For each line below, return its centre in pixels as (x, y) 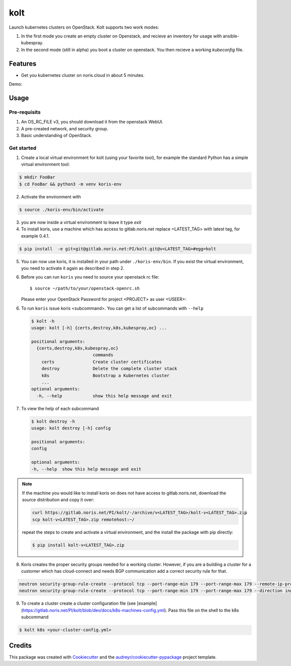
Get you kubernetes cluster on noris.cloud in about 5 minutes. (83, 75)
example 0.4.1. (35, 236)
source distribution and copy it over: (58, 500)
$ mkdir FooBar (37, 177)
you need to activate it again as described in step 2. (73, 268)
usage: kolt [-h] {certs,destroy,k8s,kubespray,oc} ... (99, 328)
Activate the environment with (51, 196)
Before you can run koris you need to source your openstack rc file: (90, 277)
